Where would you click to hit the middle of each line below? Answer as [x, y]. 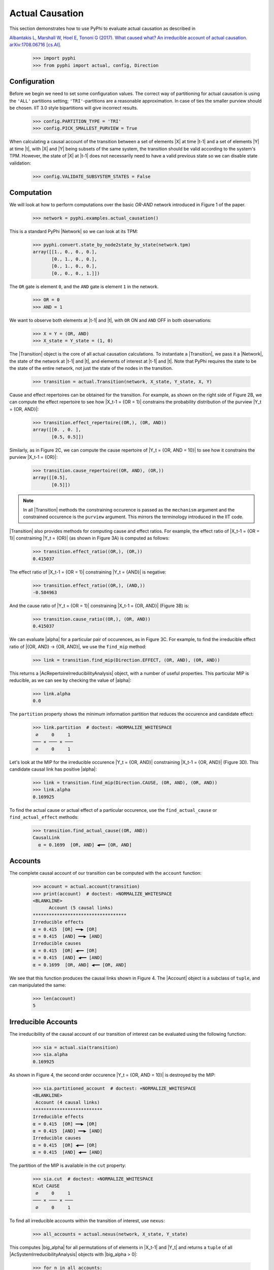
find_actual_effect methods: [44, 817]
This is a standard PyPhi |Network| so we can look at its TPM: [74, 231]
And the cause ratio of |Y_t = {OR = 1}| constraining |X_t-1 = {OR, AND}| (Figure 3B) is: [99, 606]
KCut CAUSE [46, 1186]
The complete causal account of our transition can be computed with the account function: [106, 873]
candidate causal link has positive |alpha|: [53, 769]
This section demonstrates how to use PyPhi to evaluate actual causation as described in [102, 28]
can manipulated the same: [38, 985]
